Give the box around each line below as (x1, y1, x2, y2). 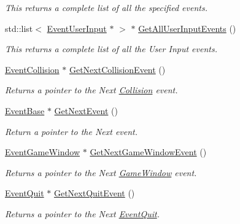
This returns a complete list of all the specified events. (5, 1, 207, 14)
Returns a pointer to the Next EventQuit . (5, 207, 160, 220)
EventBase (5, 104, 45, 117)
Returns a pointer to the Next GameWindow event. (5, 166, 197, 179)
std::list (5, 21, 33, 34)
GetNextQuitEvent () (53, 187, 135, 199)
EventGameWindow (5, 145, 80, 158)
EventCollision (5, 63, 60, 75)
